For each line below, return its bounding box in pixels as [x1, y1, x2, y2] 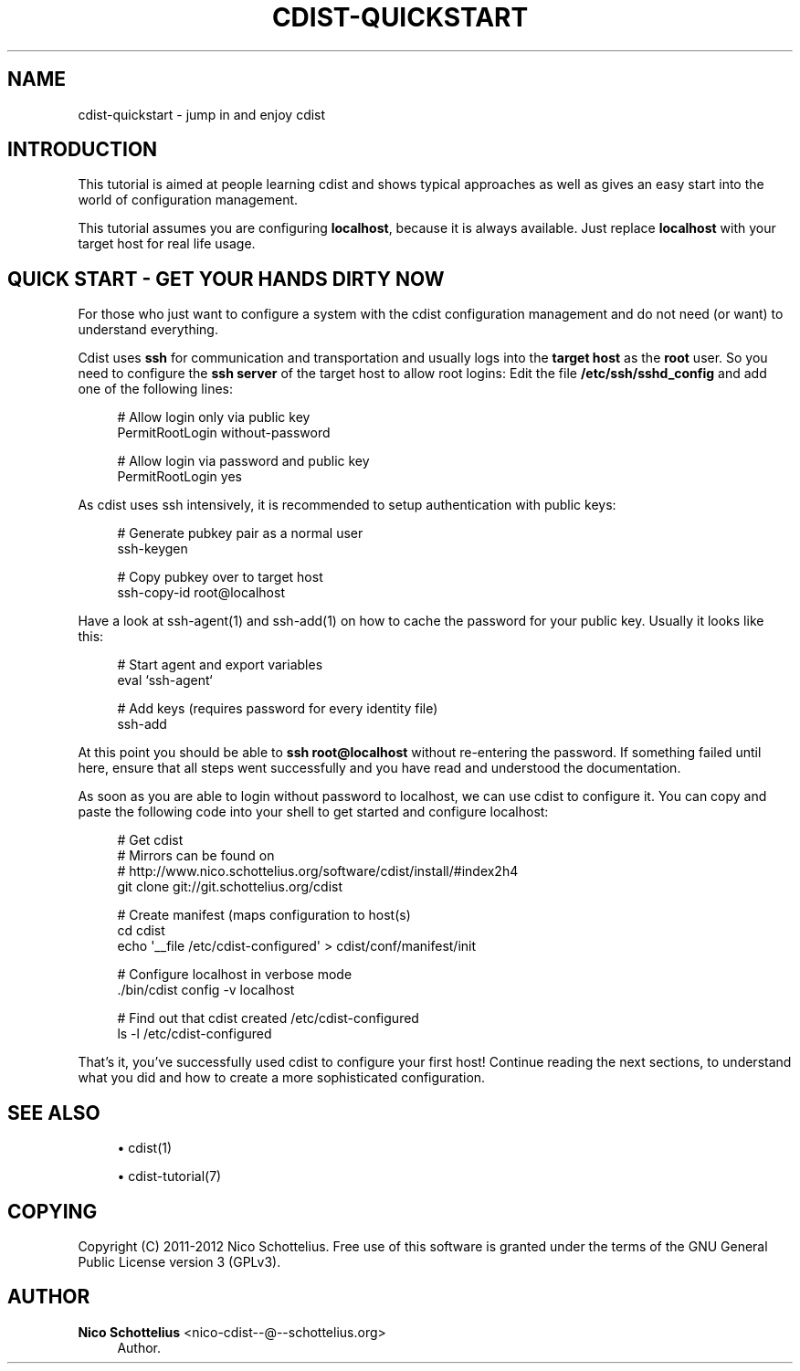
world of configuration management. [78, 192, 299, 208]
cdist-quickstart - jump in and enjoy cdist [78, 106, 326, 122]
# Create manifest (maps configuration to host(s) [117, 907, 411, 923]
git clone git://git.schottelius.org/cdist [117, 879, 343, 895]
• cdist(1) [117, 1140, 173, 1156]
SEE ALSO [7, 1101, 100, 1124]
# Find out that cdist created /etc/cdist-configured [117, 1010, 419, 1027]
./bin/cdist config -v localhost [117, 982, 295, 998]
